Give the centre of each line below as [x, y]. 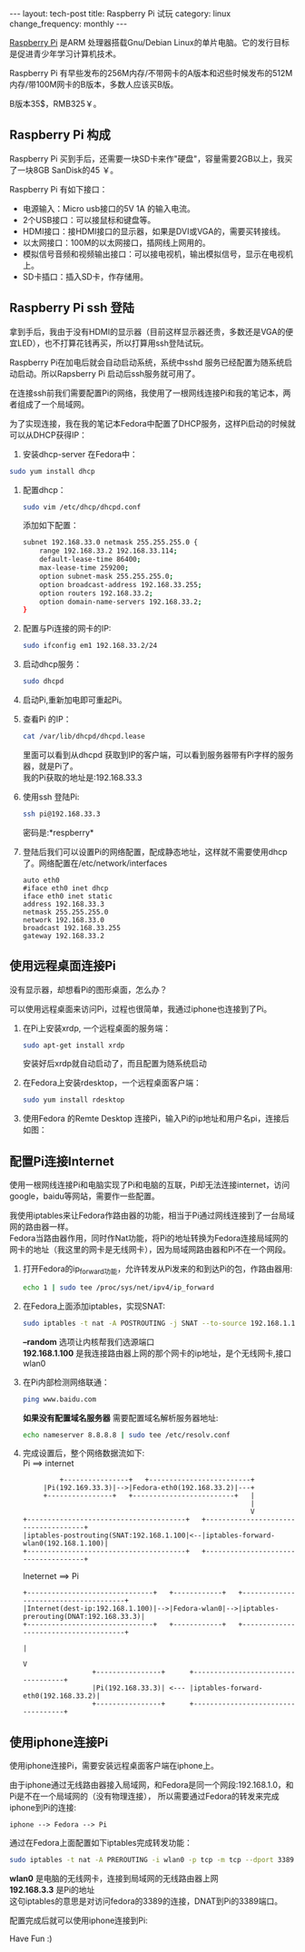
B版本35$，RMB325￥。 [55, 103]
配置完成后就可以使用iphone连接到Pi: [79, 1920]
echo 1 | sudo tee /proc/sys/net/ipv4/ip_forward [118, 1287]
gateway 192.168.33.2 [63, 936]
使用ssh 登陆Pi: [51, 797]
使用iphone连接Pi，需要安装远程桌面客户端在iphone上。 [114, 1766]
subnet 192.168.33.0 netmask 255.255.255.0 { [110, 543]
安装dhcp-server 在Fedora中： [80, 454]
